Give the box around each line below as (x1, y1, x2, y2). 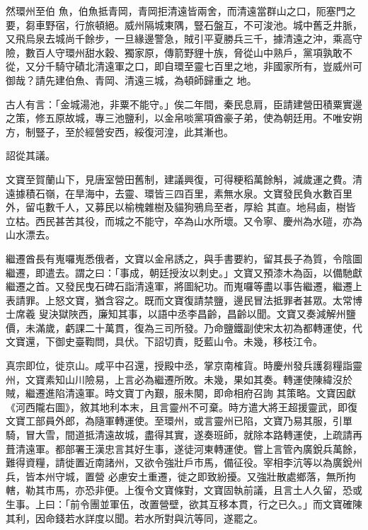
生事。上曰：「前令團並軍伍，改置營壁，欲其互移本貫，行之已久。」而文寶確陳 (6, 497, 362, 511)
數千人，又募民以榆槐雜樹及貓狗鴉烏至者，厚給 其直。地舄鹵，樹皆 (45, 200, 356, 214)
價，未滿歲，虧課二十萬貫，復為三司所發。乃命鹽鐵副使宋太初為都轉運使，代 (6, 320, 362, 335)
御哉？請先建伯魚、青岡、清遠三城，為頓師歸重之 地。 (6, 72, 257, 87)
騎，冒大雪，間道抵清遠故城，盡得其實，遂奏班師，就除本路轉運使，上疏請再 (6, 427, 362, 442)
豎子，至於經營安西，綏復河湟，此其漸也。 (35, 124, 234, 139)
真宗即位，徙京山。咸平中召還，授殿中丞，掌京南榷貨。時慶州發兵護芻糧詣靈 (6, 358, 362, 373)
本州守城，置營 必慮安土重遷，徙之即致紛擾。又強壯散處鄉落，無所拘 (35, 468, 356, 483)
